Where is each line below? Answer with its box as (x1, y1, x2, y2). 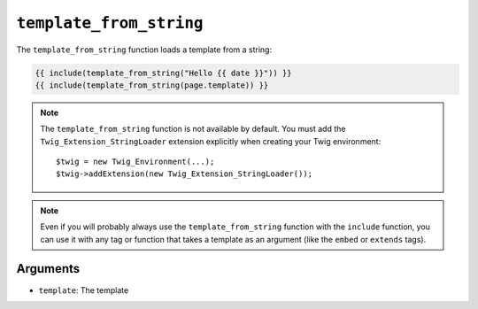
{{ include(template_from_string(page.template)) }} (35, 80, 269, 90)
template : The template (38, 284, 129, 296)
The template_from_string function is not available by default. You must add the (40, 124, 346, 135)
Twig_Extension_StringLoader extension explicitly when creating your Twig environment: (40, 135, 382, 146)
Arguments (16, 261, 81, 276)
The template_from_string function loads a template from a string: (16, 44, 273, 55)
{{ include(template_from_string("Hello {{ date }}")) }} (35, 67, 292, 78)
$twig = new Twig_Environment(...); (56, 157, 215, 167)
